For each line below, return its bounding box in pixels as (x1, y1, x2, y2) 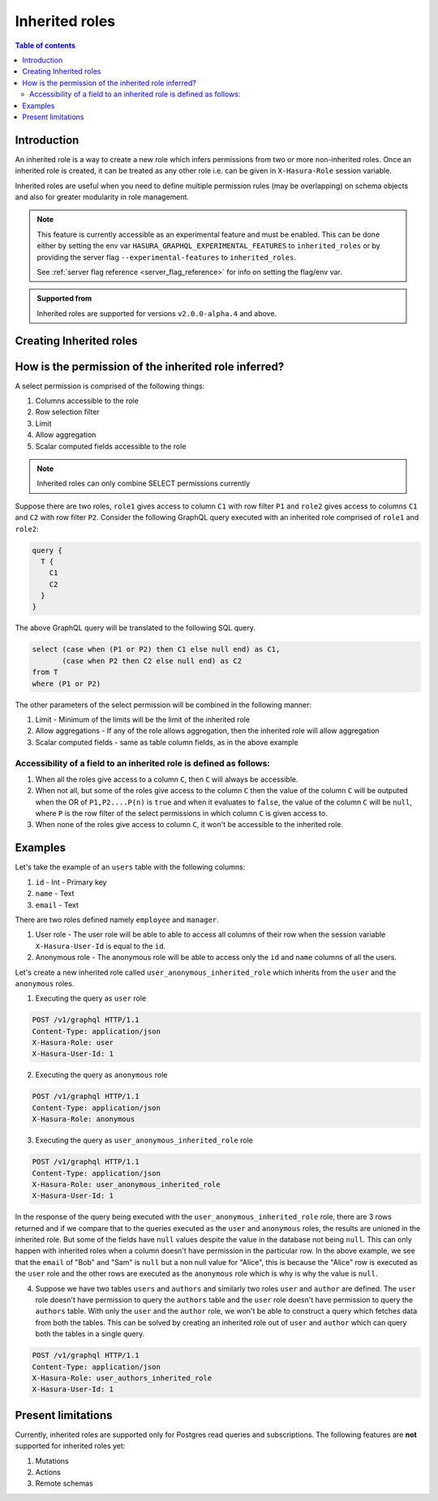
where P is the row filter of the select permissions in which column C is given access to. (35, 808, 328, 818)
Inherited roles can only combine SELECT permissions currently (36, 478, 251, 488)
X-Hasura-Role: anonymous (32, 1115, 135, 1124)
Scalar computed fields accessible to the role (35, 441, 187, 451)
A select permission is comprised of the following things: (15, 381, 205, 391)
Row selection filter (35, 407, 101, 417)
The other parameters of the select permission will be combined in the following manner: (15, 700, 312, 710)
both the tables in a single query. (35, 1329, 145, 1339)
